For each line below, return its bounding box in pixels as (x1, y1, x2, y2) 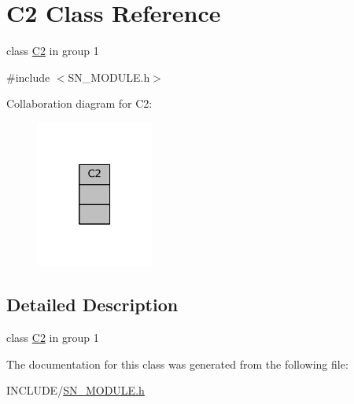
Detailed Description (6, 292, 179, 317)
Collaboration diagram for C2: (6, 95, 153, 112)
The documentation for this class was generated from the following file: (6, 355, 348, 372)
